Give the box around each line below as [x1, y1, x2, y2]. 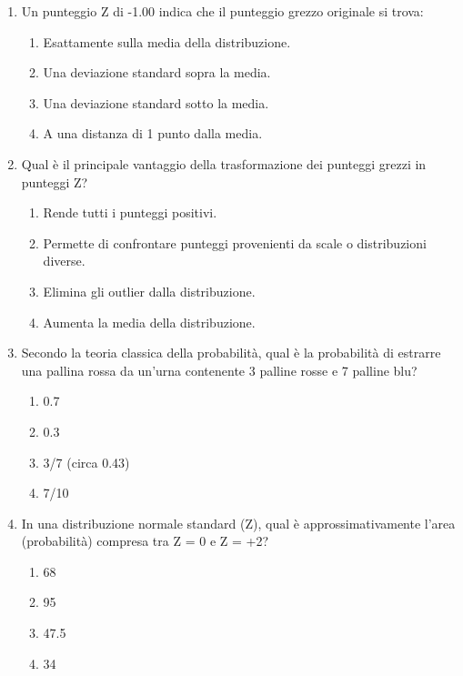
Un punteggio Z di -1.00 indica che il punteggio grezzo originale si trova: [21, 2, 424, 20]
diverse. [43, 251, 86, 270]
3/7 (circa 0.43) [43, 452, 130, 471]
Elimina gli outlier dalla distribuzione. [43, 281, 256, 300]
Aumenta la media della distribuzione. [43, 312, 256, 331]
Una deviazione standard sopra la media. [43, 63, 271, 82]
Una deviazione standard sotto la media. [43, 93, 269, 112]
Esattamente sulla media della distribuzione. [43, 32, 291, 51]
